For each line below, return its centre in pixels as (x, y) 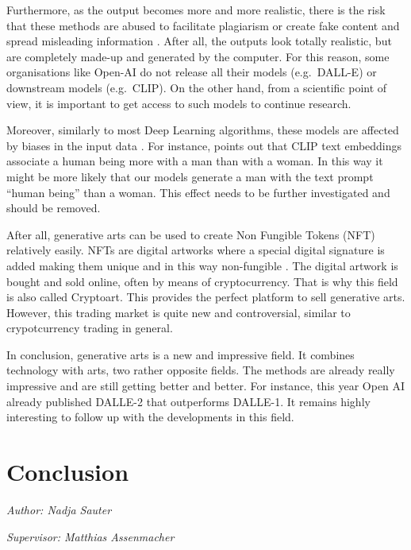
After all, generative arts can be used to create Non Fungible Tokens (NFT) (191, 234)
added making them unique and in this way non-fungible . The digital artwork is (202, 265)
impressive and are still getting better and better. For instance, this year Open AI (206, 386)
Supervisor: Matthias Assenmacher (90, 536)
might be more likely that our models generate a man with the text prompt (190, 176)
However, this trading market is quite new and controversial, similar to (179, 312)
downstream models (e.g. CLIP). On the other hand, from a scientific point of (197, 87)
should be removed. (54, 208)
